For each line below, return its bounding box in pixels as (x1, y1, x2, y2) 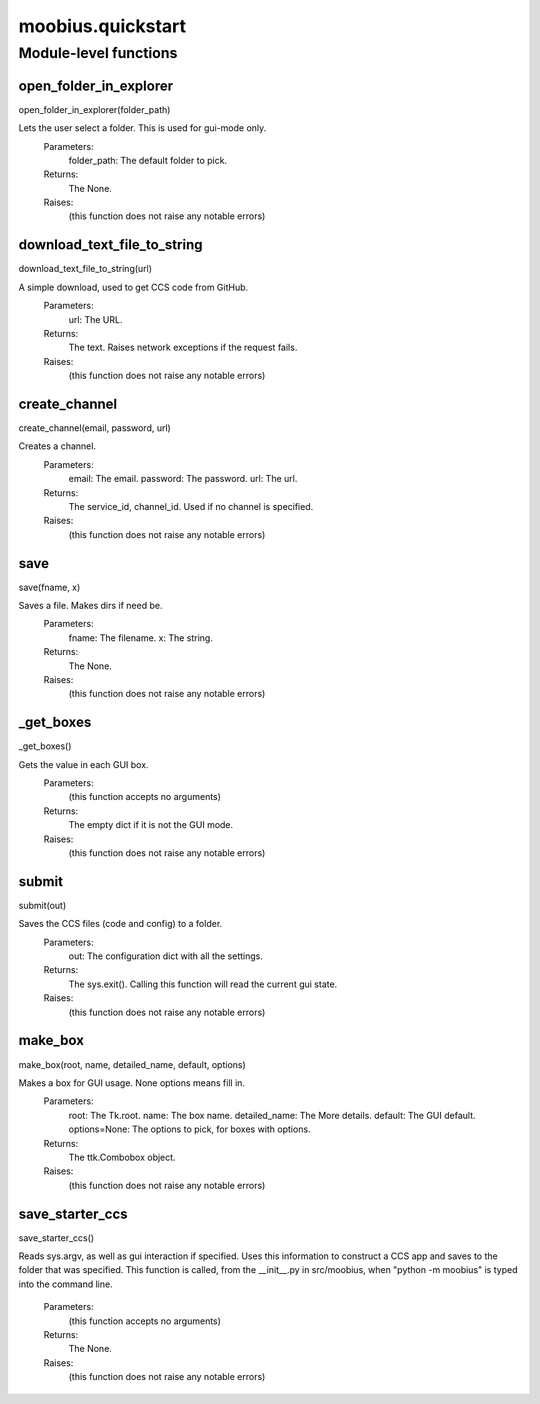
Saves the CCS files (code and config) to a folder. (18, 918, 223, 930)
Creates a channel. (18, 440, 97, 452)
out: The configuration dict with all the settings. (68, 950, 264, 962)
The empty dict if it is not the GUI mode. (68, 819, 234, 831)
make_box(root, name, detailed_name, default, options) (18, 1058, 247, 1070)
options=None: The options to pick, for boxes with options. (68, 1123, 311, 1135)
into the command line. (18, 1278, 114, 1290)
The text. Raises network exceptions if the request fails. (68, 341, 298, 354)
